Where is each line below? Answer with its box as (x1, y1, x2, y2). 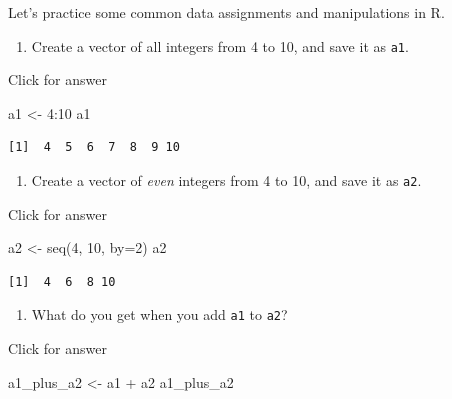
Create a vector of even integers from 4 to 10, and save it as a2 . (31, 170, 422, 191)
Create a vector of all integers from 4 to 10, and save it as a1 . (31, 35, 409, 56)
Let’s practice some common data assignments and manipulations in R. (8, 2, 445, 22)
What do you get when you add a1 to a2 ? (31, 304, 288, 325)
